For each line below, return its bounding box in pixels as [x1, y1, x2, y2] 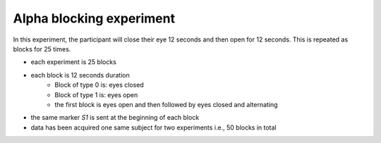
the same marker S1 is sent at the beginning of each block [30, 113, 200, 122]
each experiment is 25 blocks [30, 58, 116, 66]
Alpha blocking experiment [13, 11, 176, 26]
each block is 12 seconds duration [30, 70, 130, 79]
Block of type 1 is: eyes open [54, 90, 138, 99]
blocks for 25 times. [13, 44, 71, 53]
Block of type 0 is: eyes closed [54, 81, 144, 89]
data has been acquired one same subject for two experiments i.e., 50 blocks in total [30, 123, 277, 132]
